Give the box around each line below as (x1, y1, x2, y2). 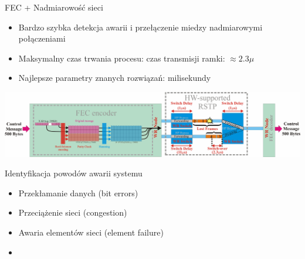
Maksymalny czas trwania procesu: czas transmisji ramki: (18, 52, 225, 64)
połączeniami (18, 32, 66, 45)
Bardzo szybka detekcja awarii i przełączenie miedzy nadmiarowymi (18, 21, 263, 33)
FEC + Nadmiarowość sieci (5, 1, 103, 13)
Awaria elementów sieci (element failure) (18, 226, 164, 238)
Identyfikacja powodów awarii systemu (5, 167, 143, 179)
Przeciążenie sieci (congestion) (18, 206, 127, 219)
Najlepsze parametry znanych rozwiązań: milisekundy (18, 71, 211, 84)
